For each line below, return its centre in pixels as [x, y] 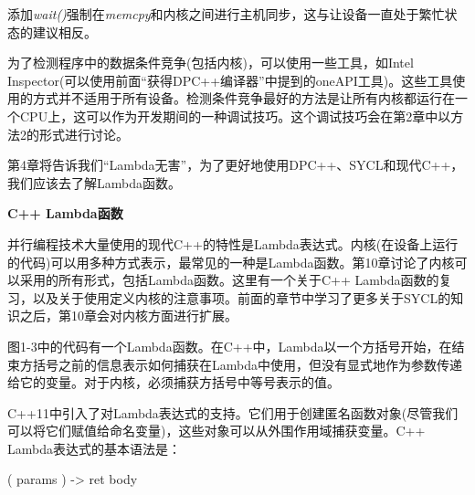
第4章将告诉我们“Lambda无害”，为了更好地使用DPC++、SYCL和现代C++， [236, 165]
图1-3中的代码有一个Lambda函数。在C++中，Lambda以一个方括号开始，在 [230, 346]
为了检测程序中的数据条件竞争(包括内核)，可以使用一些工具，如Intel [211, 63]
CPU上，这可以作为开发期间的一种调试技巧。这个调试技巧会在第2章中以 [235, 116]
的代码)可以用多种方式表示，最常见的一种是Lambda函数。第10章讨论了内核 [231, 262]
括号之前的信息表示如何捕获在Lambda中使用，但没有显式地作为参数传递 [247, 364]
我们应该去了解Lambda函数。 [94, 182]
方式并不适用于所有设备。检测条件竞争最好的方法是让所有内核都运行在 [243, 98]
